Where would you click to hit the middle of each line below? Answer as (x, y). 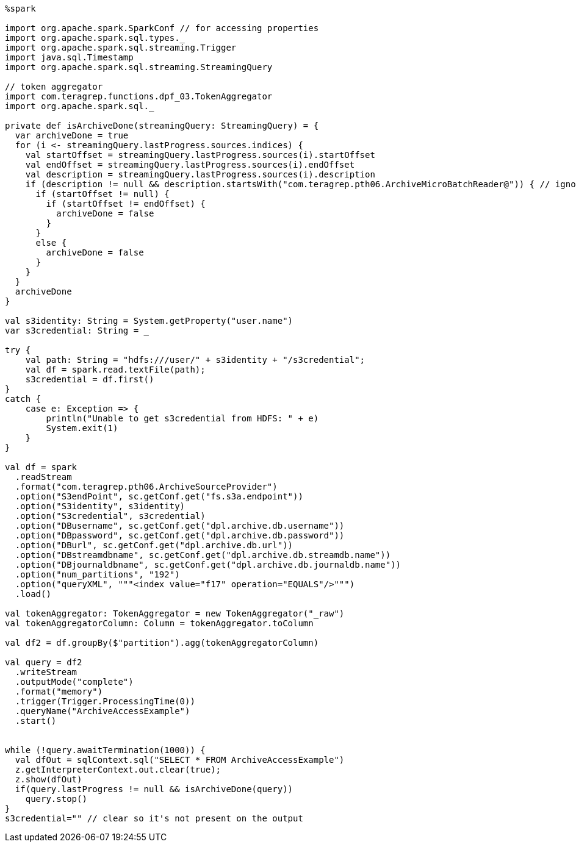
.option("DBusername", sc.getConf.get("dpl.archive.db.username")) (180, 526)
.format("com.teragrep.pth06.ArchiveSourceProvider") (146, 487)
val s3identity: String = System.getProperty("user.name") (149, 321)
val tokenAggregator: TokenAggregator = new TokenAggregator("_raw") (175, 613)
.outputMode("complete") (74, 682)
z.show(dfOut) (49, 779)
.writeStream (46, 672)
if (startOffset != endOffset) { (126, 204)
